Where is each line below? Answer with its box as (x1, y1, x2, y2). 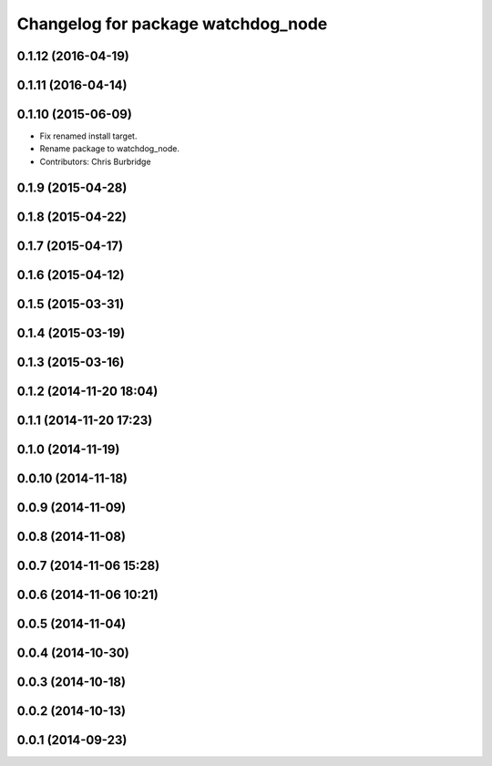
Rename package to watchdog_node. (39, 143, 179, 154)
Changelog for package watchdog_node (16, 14, 328, 34)
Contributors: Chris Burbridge (39, 156, 151, 167)
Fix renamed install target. (39, 130, 138, 141)
